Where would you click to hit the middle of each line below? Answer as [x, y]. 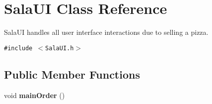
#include [18, 48]
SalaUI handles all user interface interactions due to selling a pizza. [106, 32]
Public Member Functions [72, 74]
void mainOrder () [35, 95]
